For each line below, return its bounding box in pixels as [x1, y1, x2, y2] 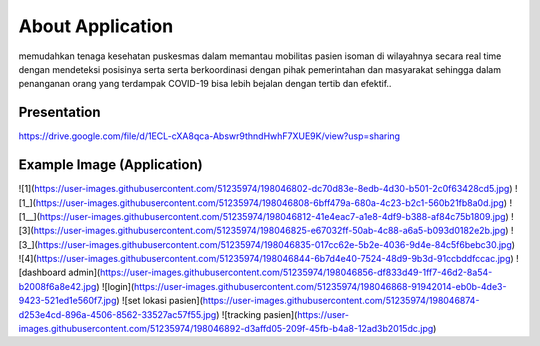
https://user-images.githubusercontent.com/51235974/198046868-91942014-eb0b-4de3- [133, 280, 507, 292]
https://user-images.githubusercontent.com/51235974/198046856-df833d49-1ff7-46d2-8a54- [100, 266, 493, 279]
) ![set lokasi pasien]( [116, 295, 204, 307]
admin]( [68, 266, 101, 279]
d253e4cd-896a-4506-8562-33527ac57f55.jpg [18, 308, 217, 320]
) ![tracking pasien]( [215, 308, 298, 320]
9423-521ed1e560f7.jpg [18, 295, 117, 307]
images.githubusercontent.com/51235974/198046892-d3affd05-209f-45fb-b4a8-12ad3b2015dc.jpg [18, 323, 434, 335]
